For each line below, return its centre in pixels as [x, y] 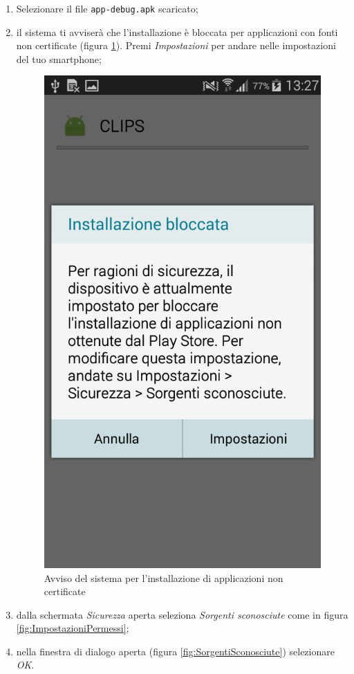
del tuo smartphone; [59, 58]
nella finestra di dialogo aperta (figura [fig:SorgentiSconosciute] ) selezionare [175, 651]
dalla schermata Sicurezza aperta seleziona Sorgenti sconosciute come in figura [182, 614]
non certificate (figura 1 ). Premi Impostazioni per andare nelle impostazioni [176, 45]
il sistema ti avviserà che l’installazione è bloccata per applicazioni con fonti [177, 31]
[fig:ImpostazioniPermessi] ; [73, 628]
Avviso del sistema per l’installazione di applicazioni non [164, 577]
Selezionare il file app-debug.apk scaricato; [107, 8]
